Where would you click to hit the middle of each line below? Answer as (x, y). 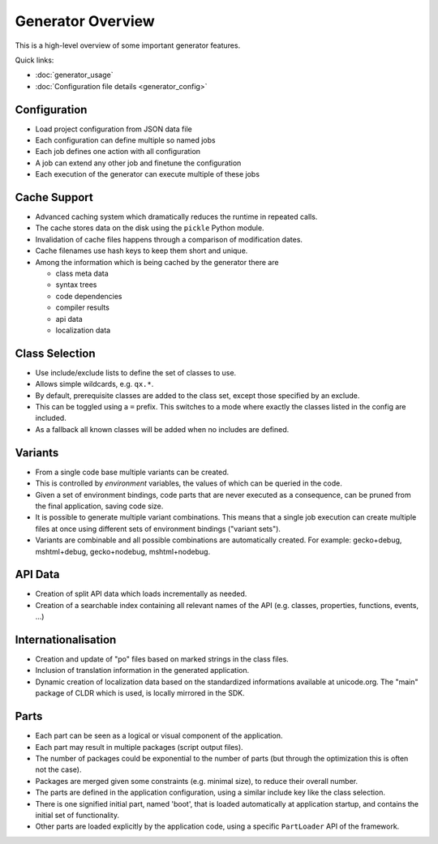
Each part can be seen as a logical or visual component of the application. (159, 736)
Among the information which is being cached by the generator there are (157, 262)
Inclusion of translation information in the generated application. (142, 670)
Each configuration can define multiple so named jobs (125, 140)
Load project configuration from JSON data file (114, 129)
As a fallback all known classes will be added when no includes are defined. (162, 429)
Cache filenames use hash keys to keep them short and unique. (142, 251)
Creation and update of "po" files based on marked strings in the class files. (162, 659)
